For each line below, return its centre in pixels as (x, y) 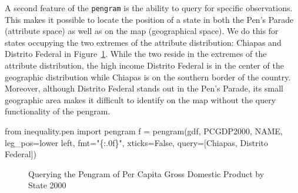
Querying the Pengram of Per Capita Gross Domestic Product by (146, 173)
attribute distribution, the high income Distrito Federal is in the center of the (144, 65)
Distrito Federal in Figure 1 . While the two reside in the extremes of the (136, 54)
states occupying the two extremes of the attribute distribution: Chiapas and (143, 42)
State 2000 (47, 185)
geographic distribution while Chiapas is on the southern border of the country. (148, 77)
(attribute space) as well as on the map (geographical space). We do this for (142, 31)
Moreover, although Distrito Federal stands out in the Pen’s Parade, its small (144, 88)
